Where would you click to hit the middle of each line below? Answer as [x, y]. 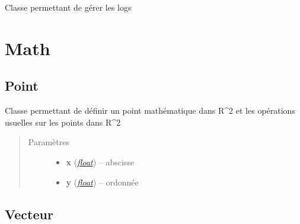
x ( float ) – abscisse [100, 161]
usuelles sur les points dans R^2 [63, 122]
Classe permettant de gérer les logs [68, 7]
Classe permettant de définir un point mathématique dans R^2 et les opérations [150, 111]
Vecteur [29, 214]
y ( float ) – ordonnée [102, 182]
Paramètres [49, 142]
